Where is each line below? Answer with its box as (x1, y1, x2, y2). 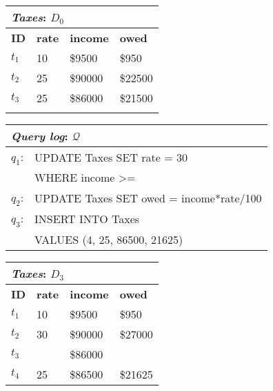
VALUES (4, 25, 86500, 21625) (34, 231, 183, 247)
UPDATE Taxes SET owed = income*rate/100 (34, 189, 262, 206)
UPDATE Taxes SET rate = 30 (34, 149, 188, 165)
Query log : (11, 128, 68, 144)
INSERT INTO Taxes (34, 210, 140, 227)
